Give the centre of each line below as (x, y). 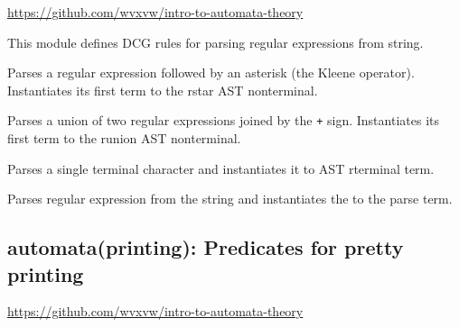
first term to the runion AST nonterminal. (124, 138)
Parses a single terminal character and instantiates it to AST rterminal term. (221, 168)
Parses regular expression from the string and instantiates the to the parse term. (230, 199)
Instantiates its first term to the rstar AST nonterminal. (163, 90)
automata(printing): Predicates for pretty (206, 247)
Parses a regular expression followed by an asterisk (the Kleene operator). (211, 73)
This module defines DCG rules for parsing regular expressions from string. (215, 42)
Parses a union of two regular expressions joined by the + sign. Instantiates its (223, 120)
